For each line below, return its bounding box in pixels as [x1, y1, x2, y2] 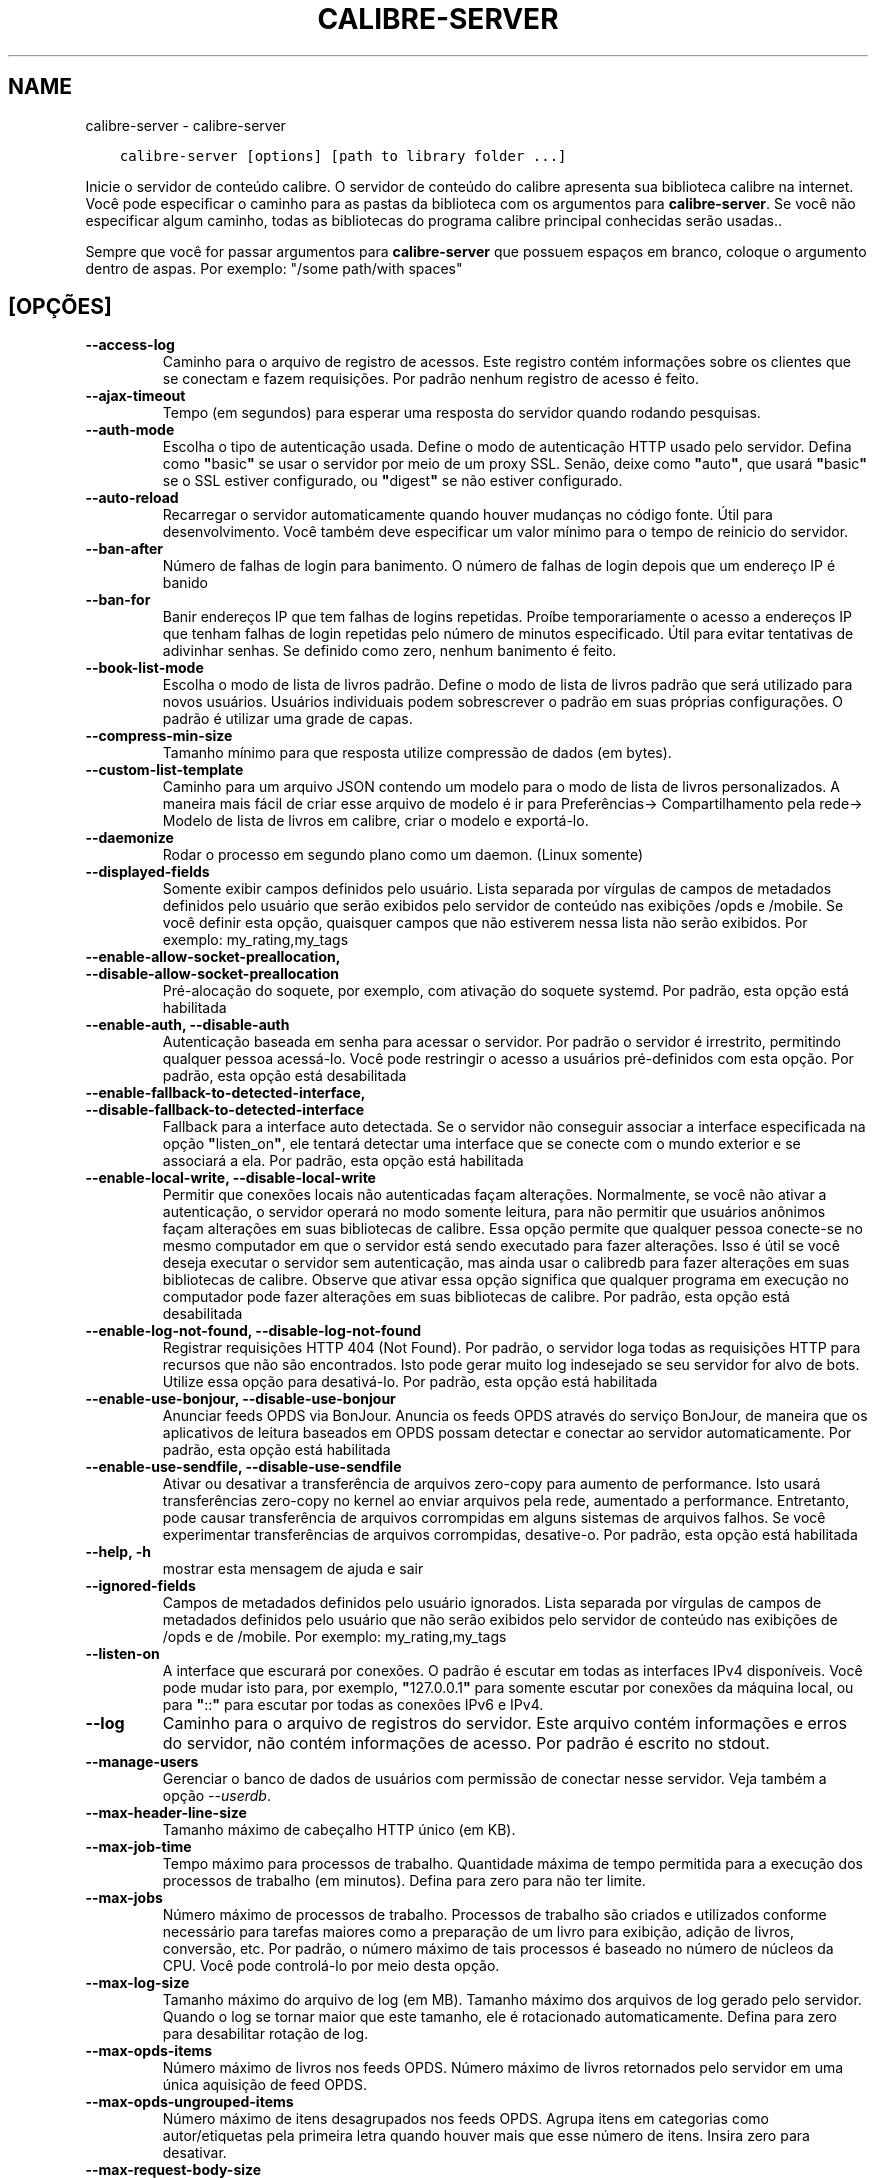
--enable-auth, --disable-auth [85, 1016, 290, 1034]
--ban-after [85, 540, 164, 558]
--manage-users [85, 1753, 199, 1771]
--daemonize [85, 829, 174, 847]
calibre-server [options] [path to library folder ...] [119, 147, 567, 164]
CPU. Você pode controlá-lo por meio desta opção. [162, 1957, 500, 1975]
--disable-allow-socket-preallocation [85, 965, 340, 983]
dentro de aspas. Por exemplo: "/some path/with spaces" [85, 259, 463, 277]
